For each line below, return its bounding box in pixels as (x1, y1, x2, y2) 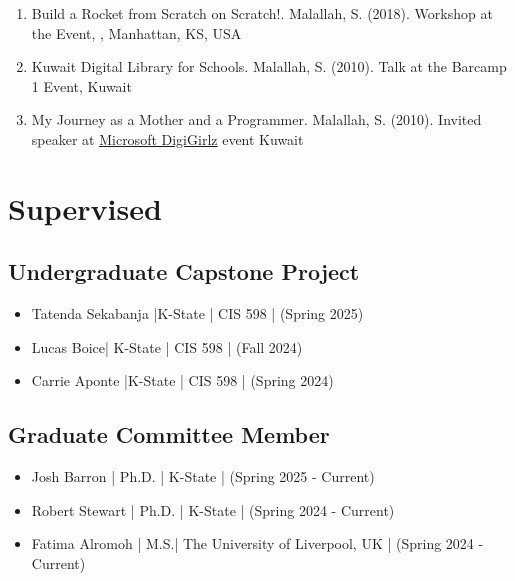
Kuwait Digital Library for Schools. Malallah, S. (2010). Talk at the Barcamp (31, 56, 507, 77)
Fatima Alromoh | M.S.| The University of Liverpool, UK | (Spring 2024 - (31, 533, 484, 554)
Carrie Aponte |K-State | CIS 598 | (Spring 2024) (31, 370, 334, 391)
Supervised (8, 187, 162, 228)
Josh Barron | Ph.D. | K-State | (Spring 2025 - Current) (31, 466, 375, 487)
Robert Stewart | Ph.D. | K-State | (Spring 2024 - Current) (31, 499, 395, 520)
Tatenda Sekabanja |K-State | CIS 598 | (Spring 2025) (31, 303, 364, 324)
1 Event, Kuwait (31, 75, 132, 96)
